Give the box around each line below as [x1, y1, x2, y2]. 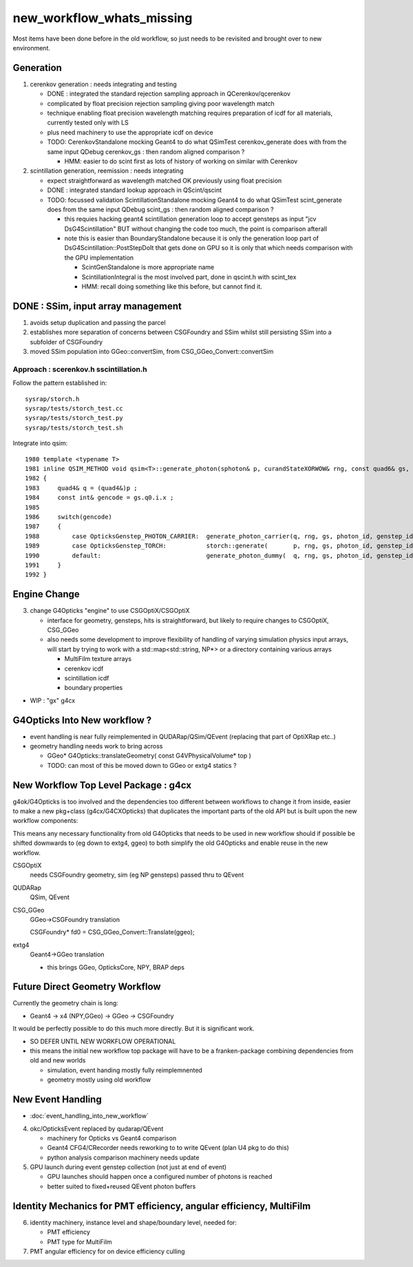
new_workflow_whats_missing [12, 10, 193, 25]
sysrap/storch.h [25, 395, 80, 403]
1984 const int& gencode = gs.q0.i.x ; [25, 494, 174, 502]
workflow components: [12, 817, 78, 825]
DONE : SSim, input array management [12, 300, 182, 312]
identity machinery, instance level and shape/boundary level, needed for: [30, 1218, 237, 1226]
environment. [12, 43, 51, 52]
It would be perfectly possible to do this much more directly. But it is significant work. [12, 1025, 255, 1033]
